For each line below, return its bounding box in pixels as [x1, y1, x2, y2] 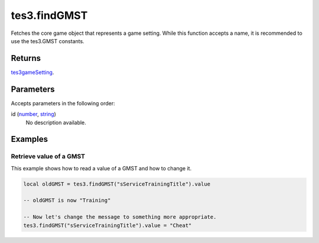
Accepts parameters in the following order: [11, 99, 115, 106]
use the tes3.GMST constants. [11, 37, 85, 44]
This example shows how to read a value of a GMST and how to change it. [11, 164, 192, 171]
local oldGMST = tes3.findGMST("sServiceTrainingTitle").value [23, 180, 211, 187]
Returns [11, 53, 41, 63]
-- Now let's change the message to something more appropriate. [23, 213, 217, 221]
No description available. [25, 119, 87, 126]
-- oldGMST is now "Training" [23, 197, 111, 204]
